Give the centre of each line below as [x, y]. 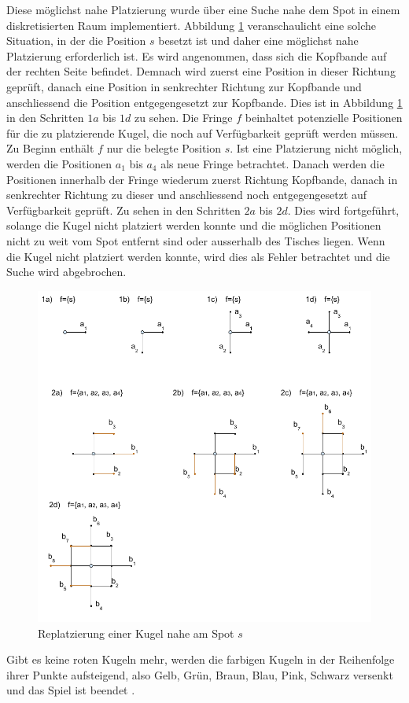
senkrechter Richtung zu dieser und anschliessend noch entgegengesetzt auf [187, 195]
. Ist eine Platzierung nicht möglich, [316, 148]
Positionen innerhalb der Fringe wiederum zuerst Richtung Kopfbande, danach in [202, 179]
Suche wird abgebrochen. [66, 272]
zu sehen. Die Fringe [184, 118]
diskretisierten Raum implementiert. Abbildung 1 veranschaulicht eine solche [192, 25]
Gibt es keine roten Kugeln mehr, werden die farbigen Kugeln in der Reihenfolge [201, 659]
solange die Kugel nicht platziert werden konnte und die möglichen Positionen [194, 225]
